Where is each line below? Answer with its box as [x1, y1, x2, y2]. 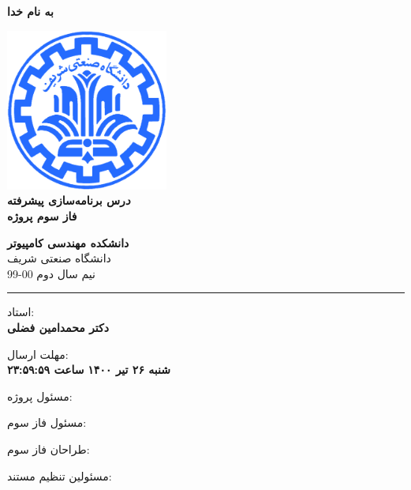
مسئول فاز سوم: [7, 414, 87, 431]
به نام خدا [7, 3, 54, 19]
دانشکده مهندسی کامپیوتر [7, 234, 129, 251]
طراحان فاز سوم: [7, 440, 90, 457]
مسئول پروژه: [7, 387, 73, 404]
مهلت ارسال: [7, 345, 69, 362]
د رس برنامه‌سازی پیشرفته [7, 192, 131, 209]
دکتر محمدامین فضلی [7, 318, 109, 335]
